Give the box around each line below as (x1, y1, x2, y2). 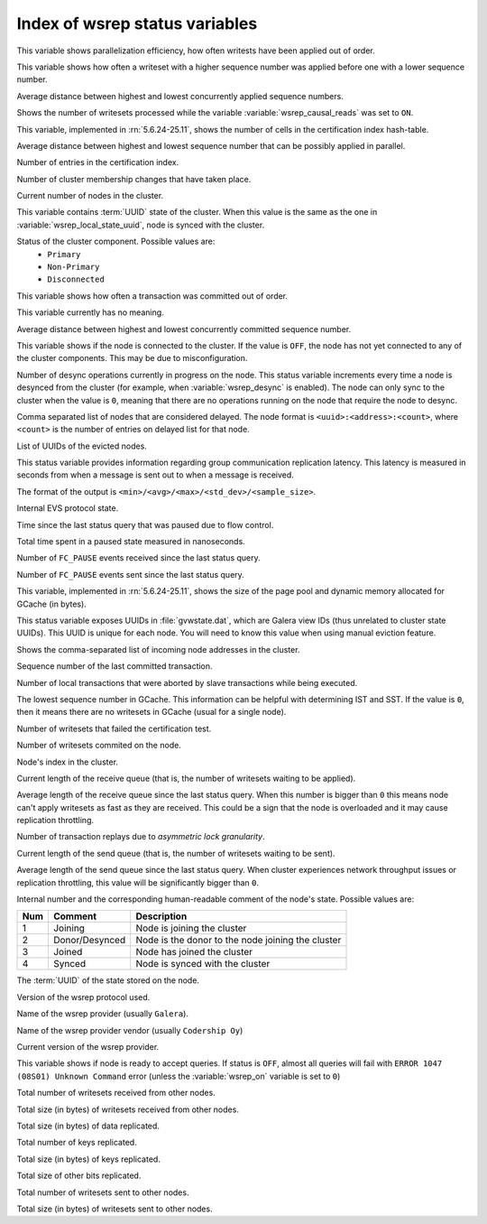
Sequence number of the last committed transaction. (16, 661, 213, 672)
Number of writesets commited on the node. (16, 740, 182, 751)
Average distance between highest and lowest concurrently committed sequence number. (16, 323, 352, 334)
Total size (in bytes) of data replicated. (16, 1120, 160, 1131)
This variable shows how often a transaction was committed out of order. (16, 290, 289, 301)
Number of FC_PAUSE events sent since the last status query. (16, 569, 245, 580)
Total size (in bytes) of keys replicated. (16, 1154, 161, 1164)
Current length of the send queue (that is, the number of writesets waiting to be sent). (16, 848, 335, 858)
